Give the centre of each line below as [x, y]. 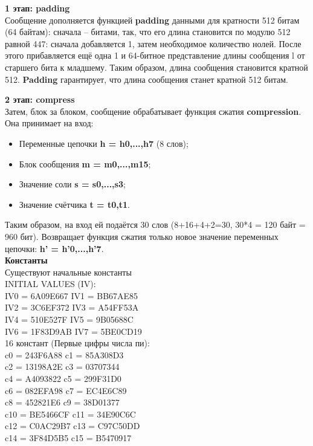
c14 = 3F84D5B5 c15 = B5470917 [68, 438]
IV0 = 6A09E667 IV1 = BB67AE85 [72, 295]
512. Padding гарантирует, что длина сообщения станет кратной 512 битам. [147, 79]
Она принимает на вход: [49, 123]
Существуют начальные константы [68, 272]
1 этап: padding [37, 8]
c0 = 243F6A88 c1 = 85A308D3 [64, 354]
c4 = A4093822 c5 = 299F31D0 [63, 379]
